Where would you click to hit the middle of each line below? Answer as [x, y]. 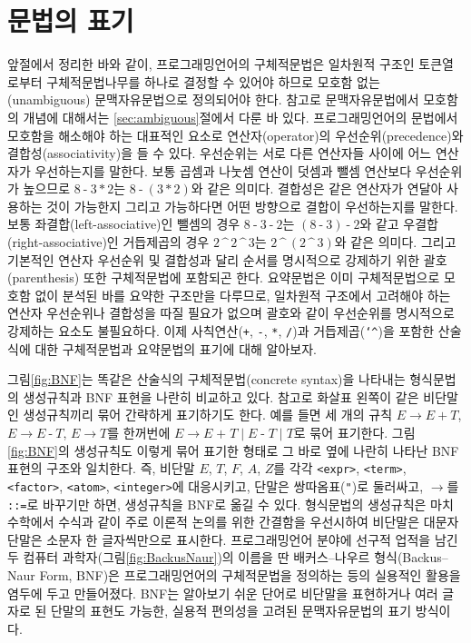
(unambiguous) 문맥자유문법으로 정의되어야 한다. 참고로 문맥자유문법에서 [213, 99]
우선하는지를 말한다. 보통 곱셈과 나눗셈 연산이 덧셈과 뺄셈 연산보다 [223, 170]
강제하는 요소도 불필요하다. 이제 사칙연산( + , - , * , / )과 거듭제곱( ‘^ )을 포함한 [221, 331]
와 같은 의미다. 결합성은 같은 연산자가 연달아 [317, 188]
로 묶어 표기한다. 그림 [354, 433]
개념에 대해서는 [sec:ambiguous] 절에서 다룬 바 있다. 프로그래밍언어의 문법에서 [240, 117]
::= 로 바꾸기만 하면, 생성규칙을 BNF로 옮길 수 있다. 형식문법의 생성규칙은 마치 [231, 504]
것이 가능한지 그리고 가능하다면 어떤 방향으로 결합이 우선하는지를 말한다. [252, 206]
